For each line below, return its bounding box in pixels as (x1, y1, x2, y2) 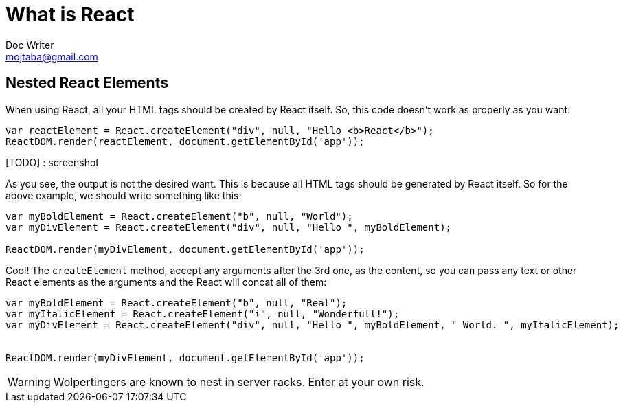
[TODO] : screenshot (5, 156, 99, 168)
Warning (8, 374, 51, 389)
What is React (5, 3, 135, 26)
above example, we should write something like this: (5, 189, 242, 201)
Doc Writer (5, 38, 54, 51)
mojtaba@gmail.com (5, 50, 98, 63)
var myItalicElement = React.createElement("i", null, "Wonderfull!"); (5, 308, 400, 319)
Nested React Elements (5, 74, 168, 92)
